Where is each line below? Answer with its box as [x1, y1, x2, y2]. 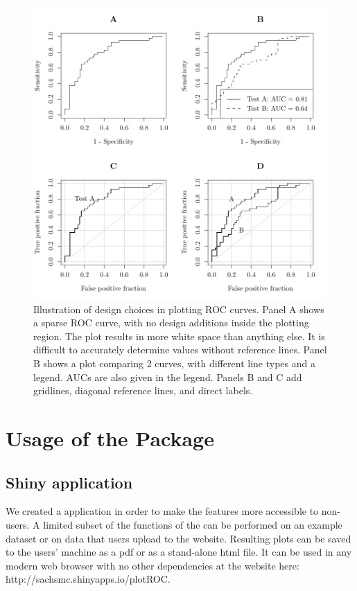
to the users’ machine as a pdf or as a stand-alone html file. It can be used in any [6, 545, 352, 559]
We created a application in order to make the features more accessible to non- [6, 504, 340, 518]
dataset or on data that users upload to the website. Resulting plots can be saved [6, 531, 351, 545]
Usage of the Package [6, 423, 214, 452]
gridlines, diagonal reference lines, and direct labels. [33, 383, 253, 398]
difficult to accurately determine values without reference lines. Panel [33, 342, 327, 357]
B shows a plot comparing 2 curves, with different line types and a [33, 355, 315, 370]
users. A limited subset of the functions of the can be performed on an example [6, 517, 342, 531]
